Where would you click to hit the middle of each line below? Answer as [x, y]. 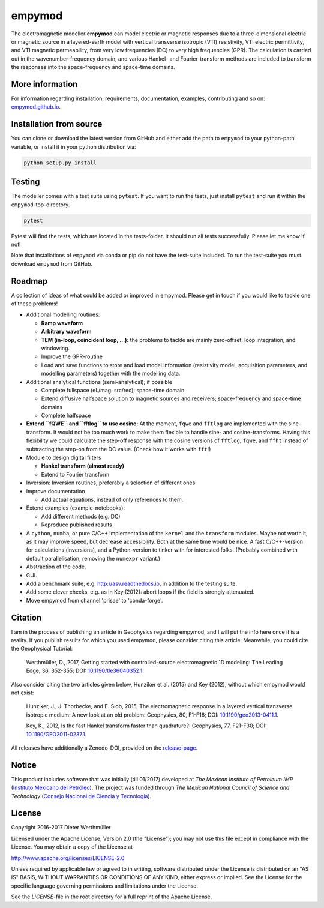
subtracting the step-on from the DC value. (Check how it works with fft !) [118, 449]
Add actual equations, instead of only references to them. [112, 499]
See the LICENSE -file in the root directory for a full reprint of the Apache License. [112, 897]
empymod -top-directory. [40, 205]
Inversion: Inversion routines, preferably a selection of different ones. [112, 483]
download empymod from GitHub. [52, 263]
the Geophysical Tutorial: [42, 649]
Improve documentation [55, 491]
